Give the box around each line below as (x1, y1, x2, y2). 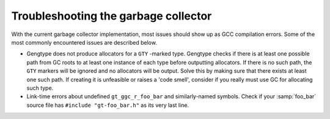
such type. (26, 84, 54, 92)
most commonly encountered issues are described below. (11, 38, 157, 46)
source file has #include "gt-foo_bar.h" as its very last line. (26, 101, 189, 109)
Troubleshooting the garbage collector (11, 9, 212, 23)
